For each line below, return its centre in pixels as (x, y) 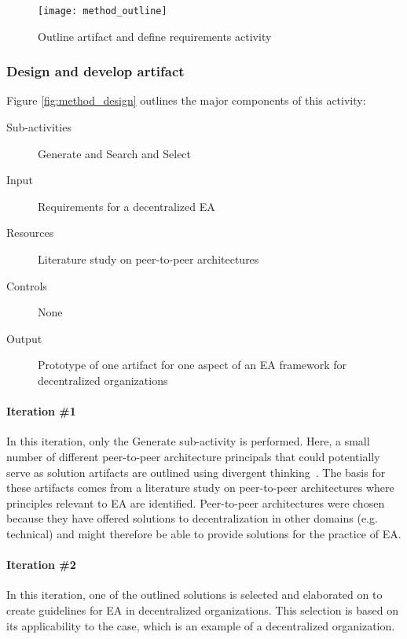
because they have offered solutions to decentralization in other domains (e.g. (192, 518)
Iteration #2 (41, 565)
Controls (27, 285)
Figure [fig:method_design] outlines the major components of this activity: (186, 100)
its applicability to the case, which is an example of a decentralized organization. (201, 625)
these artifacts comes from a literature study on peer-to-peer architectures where (200, 488)
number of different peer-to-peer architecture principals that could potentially (193, 456)
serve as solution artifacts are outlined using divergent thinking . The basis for (196, 472)
